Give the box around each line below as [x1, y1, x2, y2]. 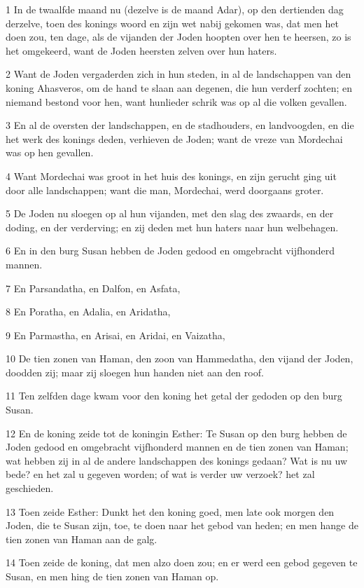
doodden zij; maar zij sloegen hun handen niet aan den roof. [6, 364, 264, 379]
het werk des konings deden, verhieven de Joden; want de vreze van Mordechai [6, 131, 343, 146]
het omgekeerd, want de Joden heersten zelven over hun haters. [6, 43, 277, 57]
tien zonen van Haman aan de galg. [6, 531, 157, 546]
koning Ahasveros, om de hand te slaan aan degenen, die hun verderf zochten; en [6, 80, 353, 95]
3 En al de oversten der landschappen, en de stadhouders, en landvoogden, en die [6, 118, 354, 132]
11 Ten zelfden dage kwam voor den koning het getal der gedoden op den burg [6, 388, 342, 403]
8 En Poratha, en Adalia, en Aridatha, [6, 304, 171, 319]
